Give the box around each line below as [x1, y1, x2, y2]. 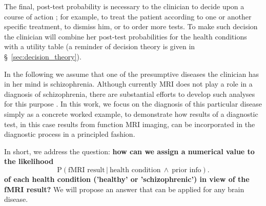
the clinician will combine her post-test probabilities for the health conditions [4, 31, 247, 42]
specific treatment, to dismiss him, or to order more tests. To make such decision [4, 21, 258, 32]
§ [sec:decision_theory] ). [4, 51, 81, 61]
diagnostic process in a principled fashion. [4, 129, 135, 139]
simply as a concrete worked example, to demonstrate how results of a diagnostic [4, 108, 258, 119]
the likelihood [4, 156, 54, 167]
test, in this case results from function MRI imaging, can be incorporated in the [4, 118, 255, 129]
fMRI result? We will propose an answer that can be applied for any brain [4, 183, 244, 194]
